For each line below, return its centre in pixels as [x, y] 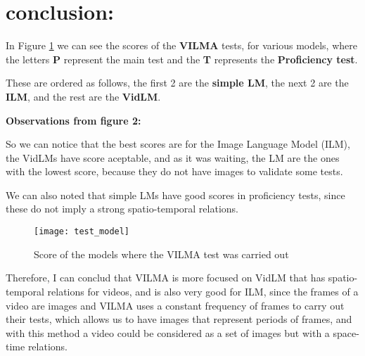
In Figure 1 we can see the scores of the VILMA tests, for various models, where [181, 45]
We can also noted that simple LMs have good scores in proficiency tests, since [175, 195]
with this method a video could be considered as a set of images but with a [168, 332]
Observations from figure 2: [73, 120]
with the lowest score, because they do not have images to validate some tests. [174, 171]
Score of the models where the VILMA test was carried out [161, 254]
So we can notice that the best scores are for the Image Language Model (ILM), [178, 144]
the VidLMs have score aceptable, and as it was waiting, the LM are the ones [173, 157]
